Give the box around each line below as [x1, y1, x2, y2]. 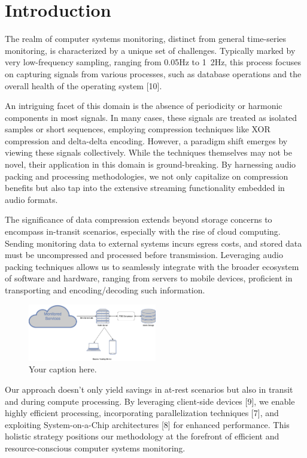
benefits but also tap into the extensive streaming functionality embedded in [5, 181, 285, 194]
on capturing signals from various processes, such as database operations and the [5, 67, 302, 80]
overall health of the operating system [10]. [5, 79, 162, 92]
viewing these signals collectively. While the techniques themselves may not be [5, 146, 292, 159]
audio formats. [5, 193, 58, 205]
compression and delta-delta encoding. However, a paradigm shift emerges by [5, 134, 288, 147]
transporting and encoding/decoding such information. [5, 284, 205, 296]
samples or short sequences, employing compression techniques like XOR [5, 123, 270, 135]
